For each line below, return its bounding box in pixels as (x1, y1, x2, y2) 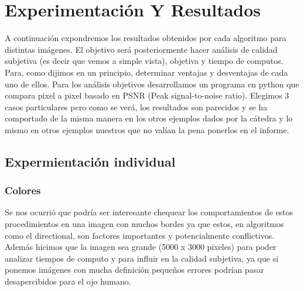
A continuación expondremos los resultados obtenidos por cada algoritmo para (5, 32, 286, 44)
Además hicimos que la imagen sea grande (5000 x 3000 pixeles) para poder (5, 241, 276, 253)
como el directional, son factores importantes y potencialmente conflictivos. (5, 229, 275, 241)
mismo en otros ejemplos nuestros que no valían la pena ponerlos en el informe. (5, 123, 289, 136)
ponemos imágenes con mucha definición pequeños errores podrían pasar (5, 263, 264, 276)
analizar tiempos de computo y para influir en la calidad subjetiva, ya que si (5, 252, 279, 264)
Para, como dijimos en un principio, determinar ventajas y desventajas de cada (5, 66, 288, 78)
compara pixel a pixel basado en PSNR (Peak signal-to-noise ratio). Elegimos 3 (5, 89, 289, 101)
